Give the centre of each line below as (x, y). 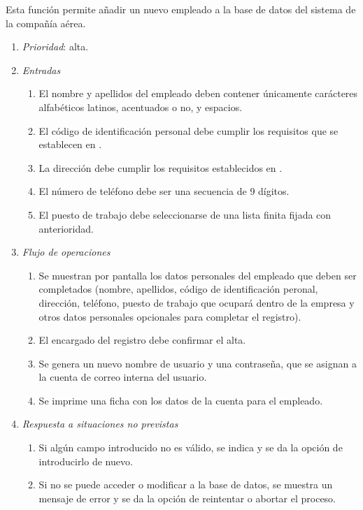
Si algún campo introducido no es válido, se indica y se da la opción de (191, 447)
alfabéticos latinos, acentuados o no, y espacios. (141, 107)
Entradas (41, 70)
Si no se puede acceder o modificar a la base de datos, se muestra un (186, 484)
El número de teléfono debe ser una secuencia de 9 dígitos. (164, 191)
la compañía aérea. (46, 23)
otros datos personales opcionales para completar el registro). (170, 316)
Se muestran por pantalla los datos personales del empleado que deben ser (198, 275)
